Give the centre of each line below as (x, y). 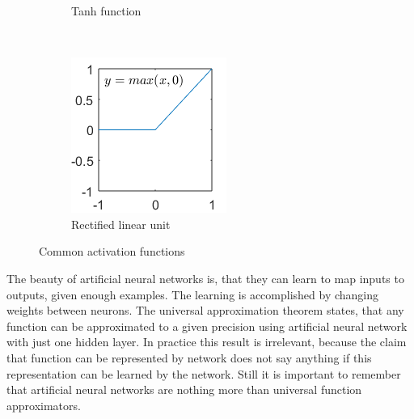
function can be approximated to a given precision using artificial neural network (207, 326)
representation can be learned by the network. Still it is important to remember (204, 373)
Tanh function (106, 11)
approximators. (44, 405)
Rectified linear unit (121, 224)
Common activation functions (112, 251)
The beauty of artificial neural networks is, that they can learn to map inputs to (205, 278)
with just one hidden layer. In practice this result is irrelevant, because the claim (207, 342)
